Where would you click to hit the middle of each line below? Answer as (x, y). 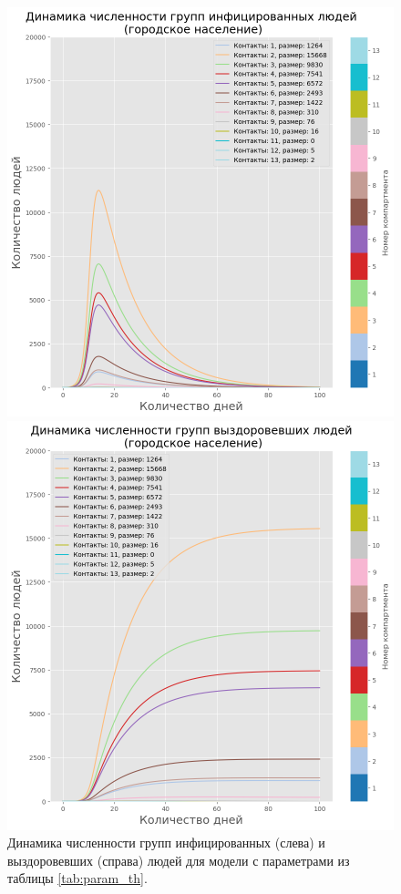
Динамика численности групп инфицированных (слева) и (166, 843)
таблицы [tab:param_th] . (77, 878)
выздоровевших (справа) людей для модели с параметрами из (179, 860)
